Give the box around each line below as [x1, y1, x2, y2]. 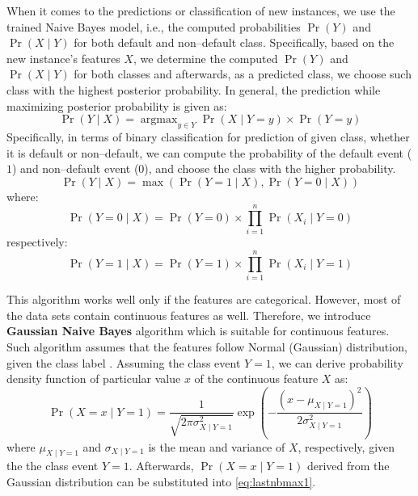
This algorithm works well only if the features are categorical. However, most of [6, 291, 401, 308]
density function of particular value [6, 370, 181, 387]
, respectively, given [298, 438, 395, 455]
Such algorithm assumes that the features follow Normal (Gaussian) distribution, [6, 338, 407, 355]
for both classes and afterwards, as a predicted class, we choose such [74, 65, 412, 82]
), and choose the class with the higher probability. [144, 160, 396, 177]
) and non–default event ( [12, 160, 139, 177]
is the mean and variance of [148, 438, 285, 455]
